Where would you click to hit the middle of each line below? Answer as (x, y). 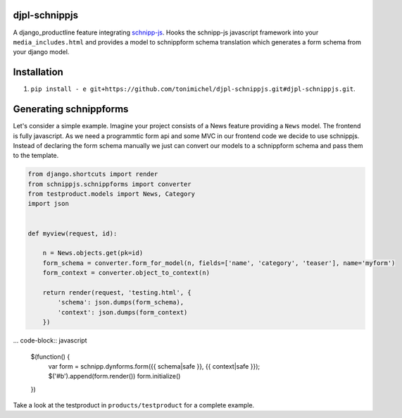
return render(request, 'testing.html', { (117, 292)
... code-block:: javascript (50, 340)
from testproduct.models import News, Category (111, 194)
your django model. (41, 52)
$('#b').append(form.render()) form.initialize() (114, 376)
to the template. (36, 156)
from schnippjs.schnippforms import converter (109, 184)
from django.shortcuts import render (93, 174)
